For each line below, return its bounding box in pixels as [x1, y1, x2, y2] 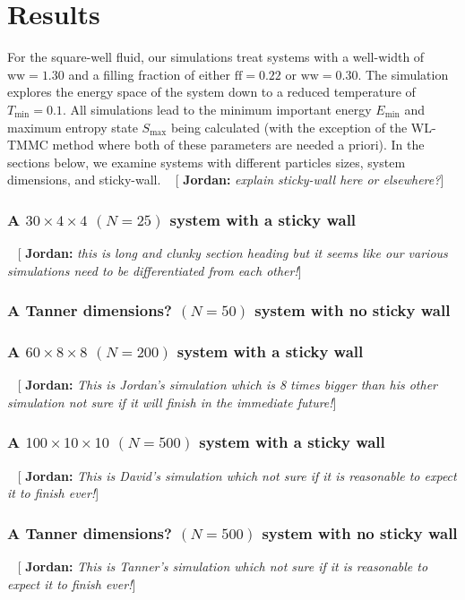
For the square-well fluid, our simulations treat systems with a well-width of [7, 47, 425, 66]
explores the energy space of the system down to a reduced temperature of [7, 82, 416, 101]
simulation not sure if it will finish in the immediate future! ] [7, 392, 337, 411]
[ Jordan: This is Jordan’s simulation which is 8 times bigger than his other [17, 375, 437, 394]
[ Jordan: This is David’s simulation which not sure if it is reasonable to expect [17, 466, 457, 484]
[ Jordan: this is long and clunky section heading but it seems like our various [17, 244, 448, 262]
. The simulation [357, 64, 449, 83]
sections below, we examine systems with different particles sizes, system [7, 152, 406, 171]
